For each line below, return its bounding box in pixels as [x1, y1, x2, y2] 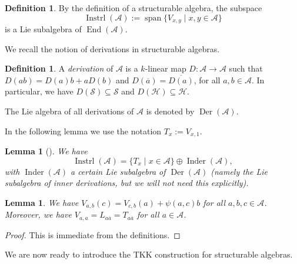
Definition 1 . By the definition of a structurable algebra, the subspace [5, 2, 262, 13]
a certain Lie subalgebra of [70, 165, 166, 177]
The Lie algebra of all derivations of [5, 105, 134, 117]
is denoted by [146, 105, 195, 117]
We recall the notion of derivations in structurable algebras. [5, 42, 220, 55]
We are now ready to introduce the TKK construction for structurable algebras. [5, 248, 293, 260]
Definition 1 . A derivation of [5, 62, 114, 75]
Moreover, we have [5, 208, 72, 221]
